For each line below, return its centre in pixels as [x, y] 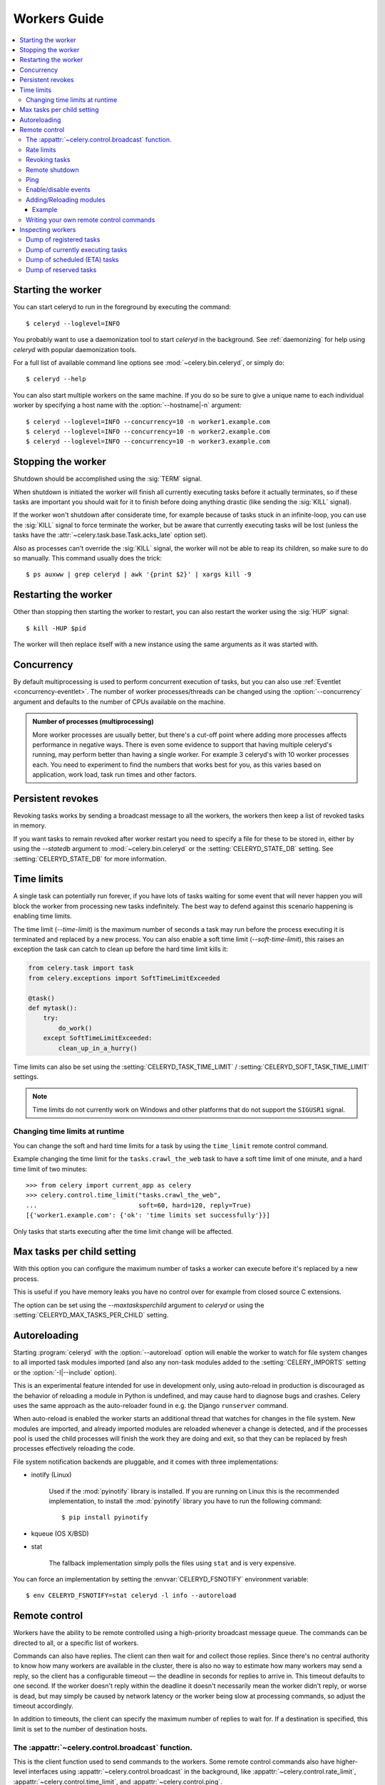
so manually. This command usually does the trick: [87, 558]
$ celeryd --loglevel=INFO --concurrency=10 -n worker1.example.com [148, 422]
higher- [347, 1761]
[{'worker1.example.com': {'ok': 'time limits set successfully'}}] [148, 1215]
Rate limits [41, 149]
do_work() [75, 1028]
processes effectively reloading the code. [74, 1449]
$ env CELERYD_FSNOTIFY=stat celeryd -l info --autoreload [131, 1595]
